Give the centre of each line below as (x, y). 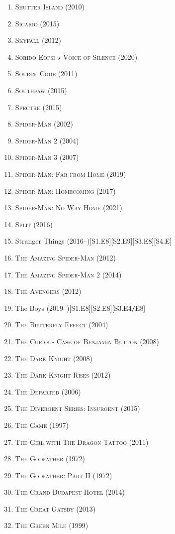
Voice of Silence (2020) (100, 57)
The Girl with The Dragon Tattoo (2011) (82, 442)
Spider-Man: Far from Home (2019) (71, 174)
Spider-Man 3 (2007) (47, 157)
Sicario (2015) (37, 23)
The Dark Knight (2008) (54, 358)
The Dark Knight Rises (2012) (63, 375)
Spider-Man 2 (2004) (47, 140)
